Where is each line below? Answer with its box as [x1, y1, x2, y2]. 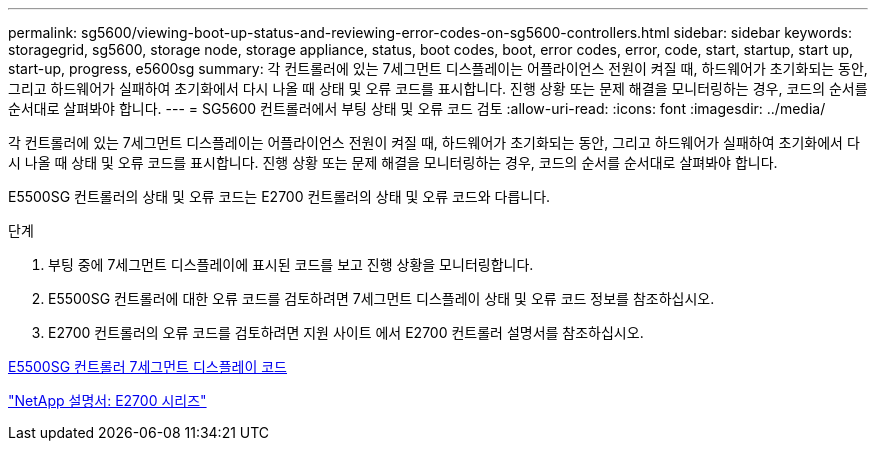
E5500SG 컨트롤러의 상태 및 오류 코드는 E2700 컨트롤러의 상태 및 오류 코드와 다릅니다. [8, 188, 551, 205]
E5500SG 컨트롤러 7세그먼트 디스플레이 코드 [8, 358, 287, 375]
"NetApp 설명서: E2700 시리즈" [8, 392, 207, 409]
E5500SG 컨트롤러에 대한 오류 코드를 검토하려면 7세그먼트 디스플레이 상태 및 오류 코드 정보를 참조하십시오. [48, 290, 715, 307]
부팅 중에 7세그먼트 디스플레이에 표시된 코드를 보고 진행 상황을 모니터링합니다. [48, 256, 534, 273]
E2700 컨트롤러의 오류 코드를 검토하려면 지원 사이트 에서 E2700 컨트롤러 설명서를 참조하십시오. [48, 324, 644, 341]
